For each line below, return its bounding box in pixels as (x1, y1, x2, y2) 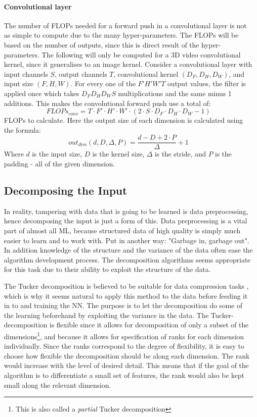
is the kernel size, (92, 149, 145, 159)
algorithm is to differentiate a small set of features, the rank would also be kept (4, 369, 245, 380)
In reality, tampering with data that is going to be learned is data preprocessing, (4, 206, 249, 216)
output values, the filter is (167, 78, 246, 89)
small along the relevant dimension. (4, 379, 111, 390)
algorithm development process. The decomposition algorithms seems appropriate (4, 254, 251, 264)
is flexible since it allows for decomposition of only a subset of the (49, 319, 249, 330)
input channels (4, 68, 48, 79)
